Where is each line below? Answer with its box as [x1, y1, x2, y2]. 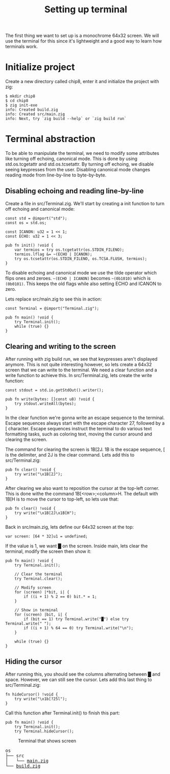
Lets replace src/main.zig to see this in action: [5, 296, 102, 302]
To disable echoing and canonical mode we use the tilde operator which [5, 269, 157, 275]
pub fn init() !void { [5, 243, 54, 248]
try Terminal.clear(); [14, 576, 63, 581]
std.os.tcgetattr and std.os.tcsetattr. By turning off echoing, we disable [5, 161, 154, 167]
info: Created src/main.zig [5, 112, 65, 117]
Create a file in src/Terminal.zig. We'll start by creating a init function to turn [5, 200, 165, 206]
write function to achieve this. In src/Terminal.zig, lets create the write [5, 372, 152, 378]
